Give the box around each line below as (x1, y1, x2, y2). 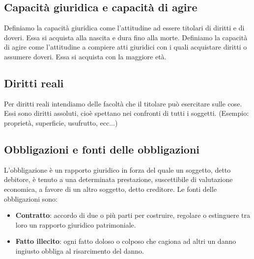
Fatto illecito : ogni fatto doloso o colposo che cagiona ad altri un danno (15, 236, 236, 246)
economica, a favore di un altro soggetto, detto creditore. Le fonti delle (4, 183, 217, 194)
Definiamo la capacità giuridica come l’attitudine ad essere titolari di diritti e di (4, 23, 245, 33)
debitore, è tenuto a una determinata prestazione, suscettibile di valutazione (4, 174, 233, 184)
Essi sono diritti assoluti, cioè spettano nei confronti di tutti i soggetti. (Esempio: (4, 108, 249, 118)
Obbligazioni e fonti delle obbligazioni (4, 141, 200, 156)
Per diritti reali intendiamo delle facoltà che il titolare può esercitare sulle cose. (4, 98, 242, 108)
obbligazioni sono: (4, 193, 57, 204)
